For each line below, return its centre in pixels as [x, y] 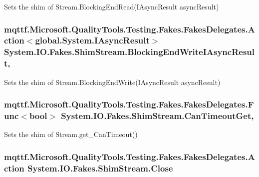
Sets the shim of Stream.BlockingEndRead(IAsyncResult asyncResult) [112, 6]
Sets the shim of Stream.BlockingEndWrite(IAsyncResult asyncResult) [112, 82]
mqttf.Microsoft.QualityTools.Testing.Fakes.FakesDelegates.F [129, 104]
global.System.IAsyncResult [92, 40]
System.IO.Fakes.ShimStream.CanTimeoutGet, [157, 116]
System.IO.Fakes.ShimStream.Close [100, 168]
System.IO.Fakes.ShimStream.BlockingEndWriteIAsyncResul [129, 52]
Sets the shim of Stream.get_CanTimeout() [71, 134]
